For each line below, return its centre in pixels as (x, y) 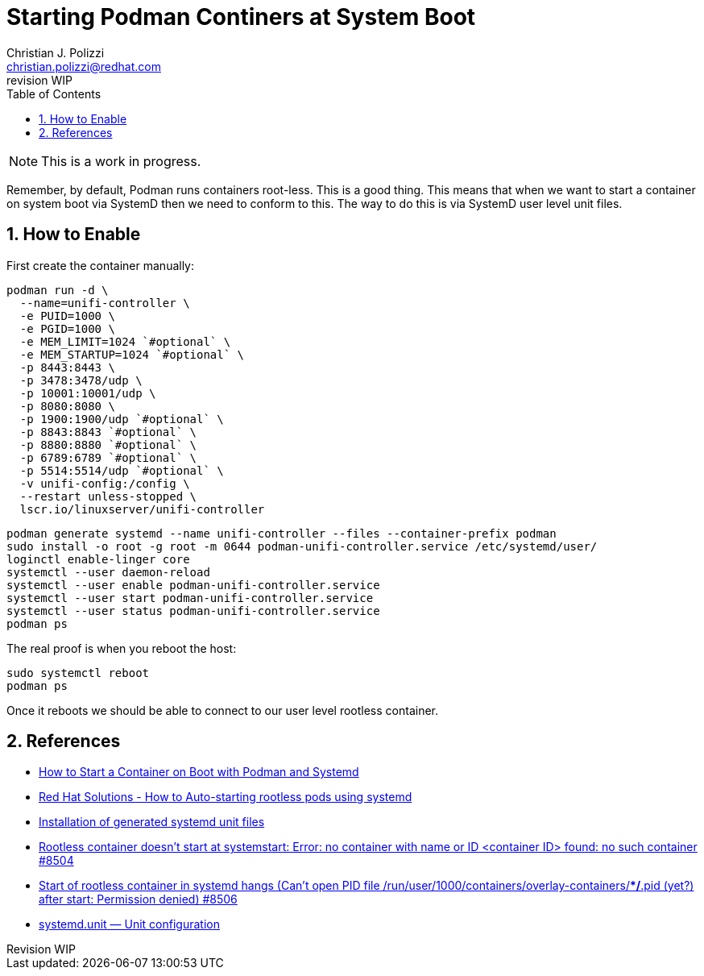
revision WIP (40, 80)
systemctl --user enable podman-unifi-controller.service (193, 585)
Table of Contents (54, 93)
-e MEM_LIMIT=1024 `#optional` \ (125, 341)
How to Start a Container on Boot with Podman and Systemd (199, 772)
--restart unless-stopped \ (108, 496)
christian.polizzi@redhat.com (84, 66)
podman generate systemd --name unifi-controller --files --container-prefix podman (282, 533)
